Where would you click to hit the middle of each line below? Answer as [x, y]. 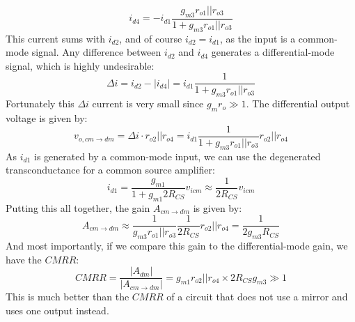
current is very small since [148, 103]
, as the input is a [258, 38]
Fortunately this [40, 103]
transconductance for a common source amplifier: [110, 170]
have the [24, 259]
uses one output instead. [57, 310]
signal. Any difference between [96, 52]
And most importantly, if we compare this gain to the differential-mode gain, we [177, 246]
